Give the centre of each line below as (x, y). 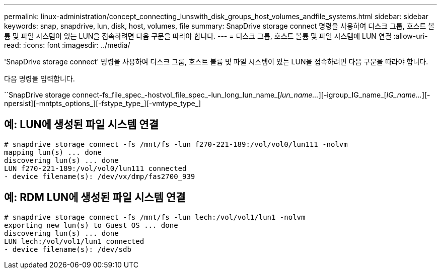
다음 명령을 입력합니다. (40, 79)
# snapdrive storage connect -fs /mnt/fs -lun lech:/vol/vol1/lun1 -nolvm (155, 217)
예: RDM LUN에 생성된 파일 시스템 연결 (95, 198)
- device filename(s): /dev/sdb (68, 249)
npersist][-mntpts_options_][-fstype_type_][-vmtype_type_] (103, 103)
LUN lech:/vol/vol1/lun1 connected (74, 241)
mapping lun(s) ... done (53, 152)
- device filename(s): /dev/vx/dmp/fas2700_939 (100, 176)
